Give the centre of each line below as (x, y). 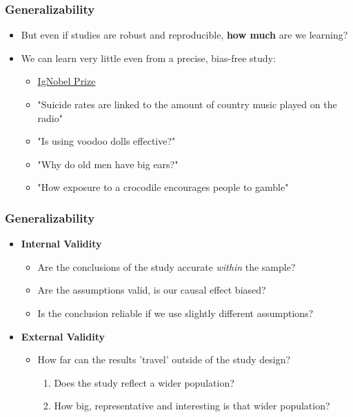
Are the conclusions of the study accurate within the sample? (167, 266)
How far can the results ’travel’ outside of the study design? (164, 359)
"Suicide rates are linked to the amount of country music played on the (187, 104)
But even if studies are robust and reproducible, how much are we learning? (184, 35)
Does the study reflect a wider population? (144, 382)
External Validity (63, 336)
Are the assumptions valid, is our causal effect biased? (152, 290)
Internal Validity (61, 244)
